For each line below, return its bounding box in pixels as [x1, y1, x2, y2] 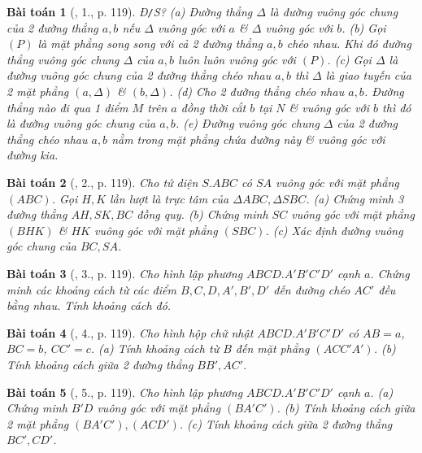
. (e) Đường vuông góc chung [175, 115, 320, 132]
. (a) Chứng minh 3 [306, 189, 404, 207]
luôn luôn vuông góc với [177, 50, 296, 68]
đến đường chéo [273, 281, 350, 298]
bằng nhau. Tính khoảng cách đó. [7, 297, 172, 314]
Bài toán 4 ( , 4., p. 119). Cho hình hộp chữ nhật [7, 324, 254, 341]
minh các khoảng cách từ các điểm [7, 281, 176, 298]
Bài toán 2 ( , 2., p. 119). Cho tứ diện [7, 174, 198, 190]
